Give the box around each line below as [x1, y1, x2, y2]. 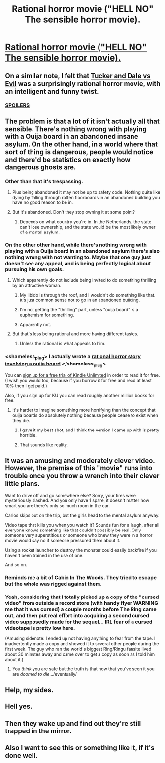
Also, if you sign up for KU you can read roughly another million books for [5, 393, 154, 398]
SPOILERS [5, 102, 30, 109]
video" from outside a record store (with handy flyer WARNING [5, 599, 159, 606]
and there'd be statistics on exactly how [5, 155, 131, 164]
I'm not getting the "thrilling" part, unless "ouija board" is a [19, 307, 139, 313]
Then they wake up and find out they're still [5, 719, 141, 728]
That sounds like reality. [19, 442, 68, 448]
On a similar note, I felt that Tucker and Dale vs [5, 71, 151, 80]
